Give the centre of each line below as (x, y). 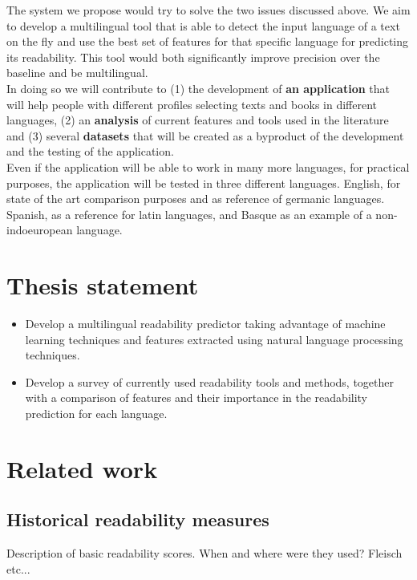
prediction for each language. (96, 413)
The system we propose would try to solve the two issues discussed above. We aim (208, 10)
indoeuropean (40, 230)
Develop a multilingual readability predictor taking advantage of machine (205, 324)
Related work (82, 468)
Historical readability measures (138, 519)
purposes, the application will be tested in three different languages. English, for (204, 183)
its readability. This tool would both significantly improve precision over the (193, 57)
